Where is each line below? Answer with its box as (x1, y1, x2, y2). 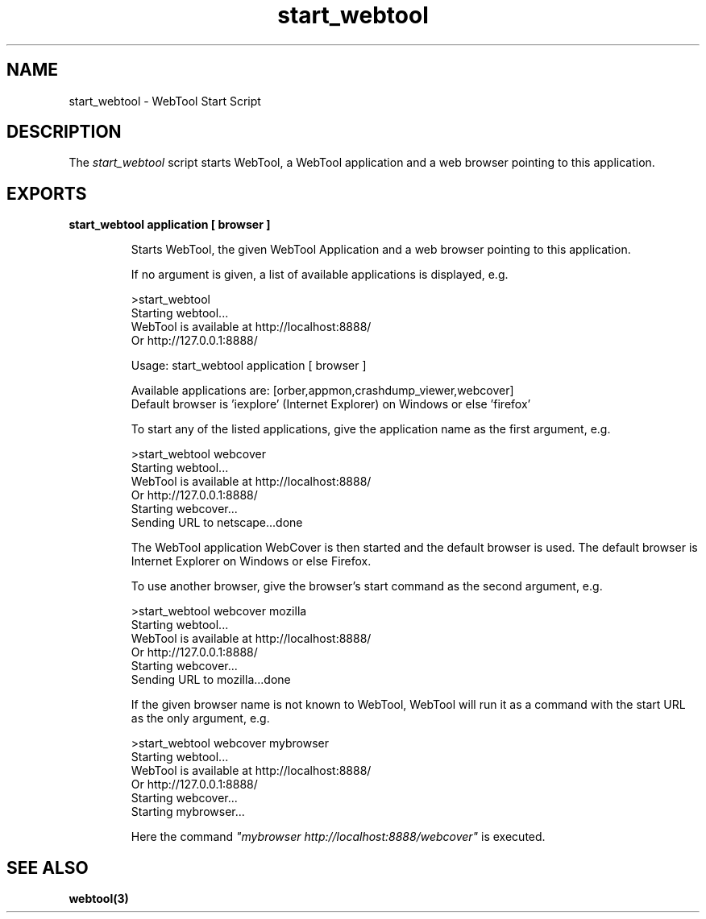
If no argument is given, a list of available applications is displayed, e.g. (131, 267, 509, 282)
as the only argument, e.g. (131, 711, 270, 726)
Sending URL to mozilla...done (131, 673, 291, 687)
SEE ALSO (6, 857, 89, 878)
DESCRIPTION (6, 122, 122, 143)
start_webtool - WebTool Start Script (69, 93, 261, 108)
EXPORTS (6, 183, 87, 204)
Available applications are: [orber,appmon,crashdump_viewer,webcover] (131, 383, 514, 398)
